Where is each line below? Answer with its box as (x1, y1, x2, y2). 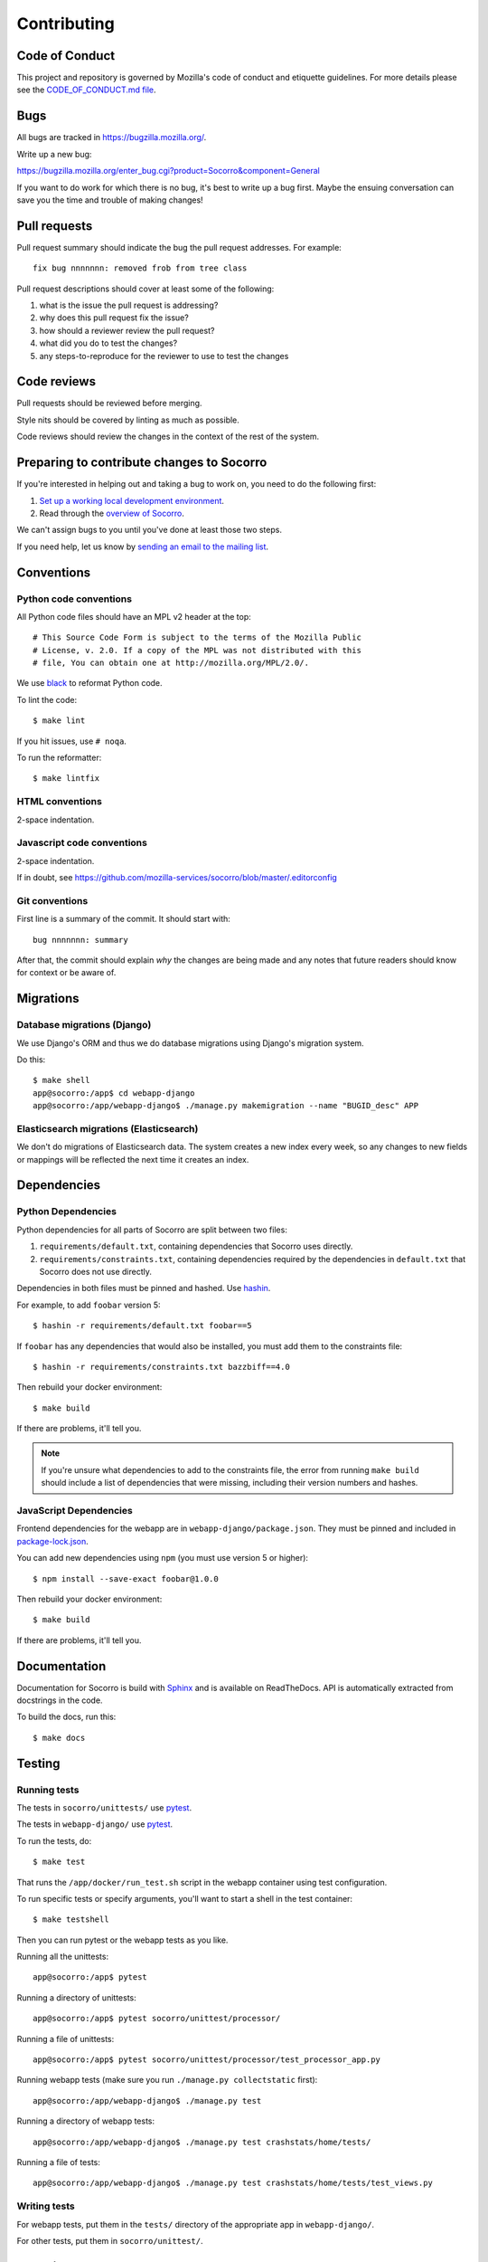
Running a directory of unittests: (16, 1991, 137, 2003)
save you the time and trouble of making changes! (16, 195, 203, 205)
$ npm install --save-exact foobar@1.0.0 (33, 1573, 219, 1583)
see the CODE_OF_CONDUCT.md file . (16, 84, 156, 95)
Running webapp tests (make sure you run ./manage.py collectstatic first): (16, 2075, 318, 2086)
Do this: (16, 1054, 46, 1065)
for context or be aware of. (16, 967, 117, 978)
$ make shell (33, 1075, 90, 1086)
